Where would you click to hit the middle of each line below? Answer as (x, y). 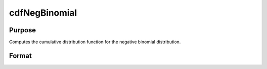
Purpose (22, 30)
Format (21, 56)
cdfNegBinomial (43, 13)
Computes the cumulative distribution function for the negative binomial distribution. (95, 42)
